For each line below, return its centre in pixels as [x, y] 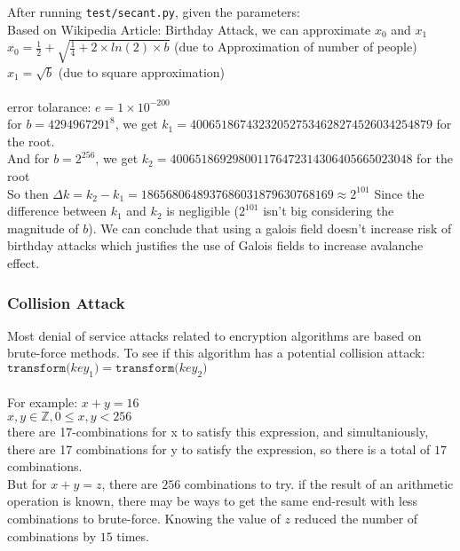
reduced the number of [356, 518]
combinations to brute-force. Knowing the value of [144, 518]
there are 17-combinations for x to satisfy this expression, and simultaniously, [218, 432]
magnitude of [43, 228]
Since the [399, 193]
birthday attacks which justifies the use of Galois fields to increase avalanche [215, 245]
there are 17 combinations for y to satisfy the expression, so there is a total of [219, 449]
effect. [24, 263]
